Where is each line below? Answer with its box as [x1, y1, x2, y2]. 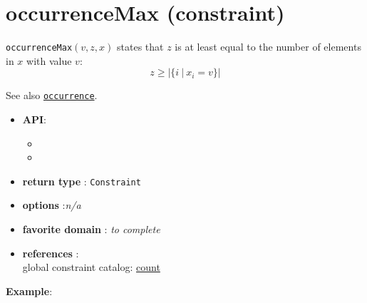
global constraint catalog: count [22, 260, 160, 274]
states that [117, 39, 164, 54]
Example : [6, 283, 53, 298]
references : [22, 245, 79, 260]
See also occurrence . [6, 88, 98, 103]
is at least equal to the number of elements [175, 39, 361, 54]
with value [26, 53, 72, 68]
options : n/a [22, 197, 81, 212]
